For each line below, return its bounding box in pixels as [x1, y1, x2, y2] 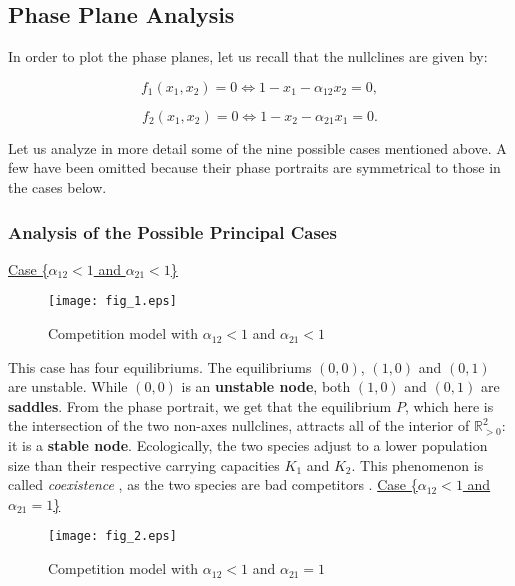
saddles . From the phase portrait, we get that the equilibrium [8, 395, 392, 416]
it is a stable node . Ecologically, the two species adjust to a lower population [8, 435, 488, 456]
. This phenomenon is [351, 454, 484, 475]
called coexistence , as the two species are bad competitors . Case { [8, 474, 418, 495]
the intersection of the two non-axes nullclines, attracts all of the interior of [8, 415, 470, 436]
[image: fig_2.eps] [48, 529, 177, 544]
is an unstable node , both [181, 376, 351, 397]
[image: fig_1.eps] [48, 294, 177, 309]
